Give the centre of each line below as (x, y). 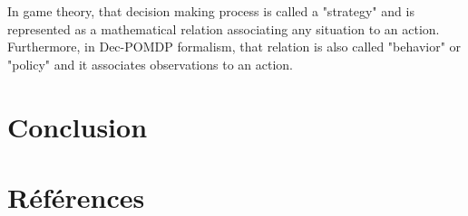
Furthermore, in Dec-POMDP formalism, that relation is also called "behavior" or (234, 47)
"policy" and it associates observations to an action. (150, 64)
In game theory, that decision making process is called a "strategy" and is (211, 11)
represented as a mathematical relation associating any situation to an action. (224, 28)
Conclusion (78, 126)
